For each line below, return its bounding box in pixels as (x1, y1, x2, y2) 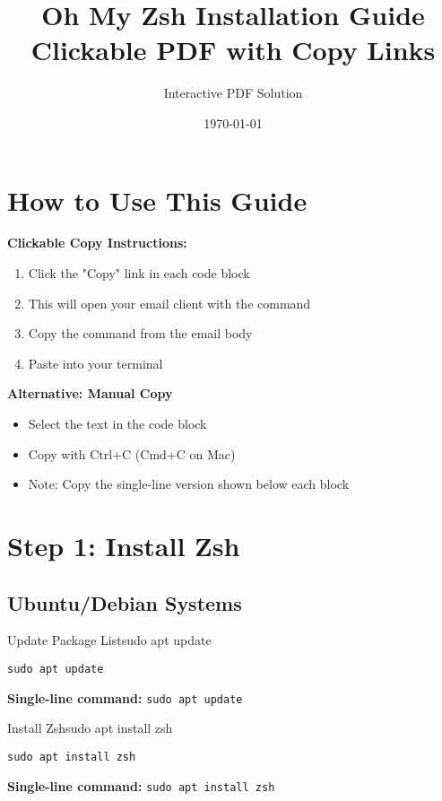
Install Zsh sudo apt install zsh (7, 718, 173, 737)
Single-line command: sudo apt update (7, 688, 243, 707)
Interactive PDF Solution (163, 83, 303, 102)
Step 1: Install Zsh (7, 527, 240, 563)
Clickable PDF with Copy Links (30, 31, 436, 68)
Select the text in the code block (28, 414, 207, 432)
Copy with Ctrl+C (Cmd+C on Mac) (28, 444, 236, 463)
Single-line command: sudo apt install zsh (7, 776, 275, 795)
